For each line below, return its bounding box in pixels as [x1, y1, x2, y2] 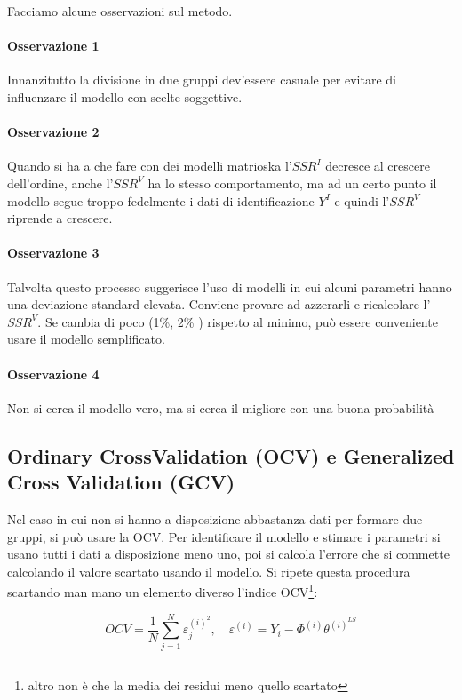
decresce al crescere [325, 156, 430, 175]
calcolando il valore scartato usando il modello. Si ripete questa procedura [7, 561, 410, 580]
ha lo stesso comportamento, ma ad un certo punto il [147, 173, 437, 192]
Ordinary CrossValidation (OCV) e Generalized [7, 441, 455, 469]
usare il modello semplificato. [7, 330, 165, 348]
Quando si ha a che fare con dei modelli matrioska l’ [7, 156, 292, 175]
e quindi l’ [334, 191, 390, 210]
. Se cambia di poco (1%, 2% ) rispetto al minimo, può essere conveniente [37, 312, 438, 330]
